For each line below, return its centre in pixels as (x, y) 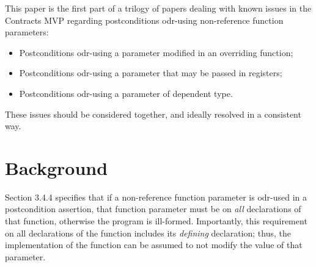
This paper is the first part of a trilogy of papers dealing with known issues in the (158, 8)
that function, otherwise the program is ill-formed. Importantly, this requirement (156, 221)
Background (57, 167)
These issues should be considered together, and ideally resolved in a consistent (153, 114)
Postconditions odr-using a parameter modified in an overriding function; (156, 52)
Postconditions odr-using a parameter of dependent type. (126, 93)
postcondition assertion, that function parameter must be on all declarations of (153, 209)
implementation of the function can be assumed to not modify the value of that (154, 245)
